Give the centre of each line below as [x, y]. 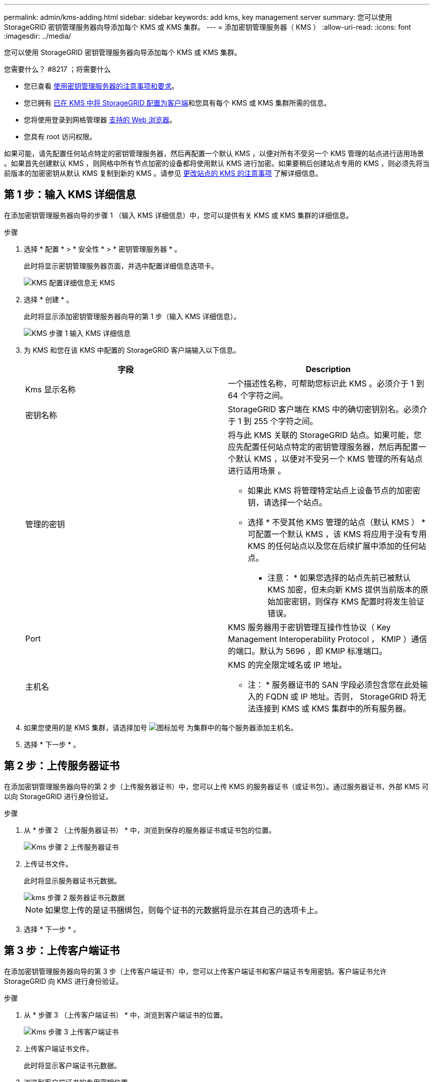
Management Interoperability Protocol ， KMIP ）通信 [327, 639]
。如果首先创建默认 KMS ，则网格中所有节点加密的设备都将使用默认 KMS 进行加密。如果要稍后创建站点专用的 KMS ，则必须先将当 [217, 163]
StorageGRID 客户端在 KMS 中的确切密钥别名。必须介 [328, 409]
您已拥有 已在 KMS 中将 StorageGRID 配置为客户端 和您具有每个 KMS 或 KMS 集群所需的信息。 [177, 103]
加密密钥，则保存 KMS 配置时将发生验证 [350, 601]
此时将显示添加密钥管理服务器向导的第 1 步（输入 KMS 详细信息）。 [132, 316]
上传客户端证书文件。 [58, 1048]
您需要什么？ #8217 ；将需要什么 [57, 69]
